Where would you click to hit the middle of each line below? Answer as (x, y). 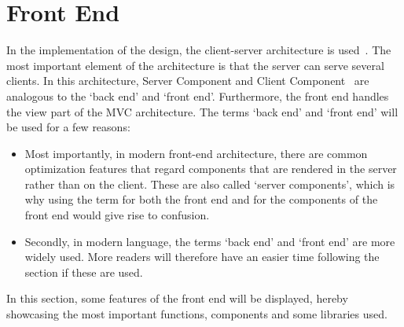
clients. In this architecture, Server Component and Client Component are (188, 81)
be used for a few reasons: (68, 127)
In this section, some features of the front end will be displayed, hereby (177, 298)
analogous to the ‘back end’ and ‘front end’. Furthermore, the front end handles (198, 96)
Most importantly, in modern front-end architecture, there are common (196, 153)
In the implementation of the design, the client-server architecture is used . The (199, 50)
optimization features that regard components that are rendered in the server (211, 169)
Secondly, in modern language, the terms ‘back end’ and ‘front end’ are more (210, 241)
